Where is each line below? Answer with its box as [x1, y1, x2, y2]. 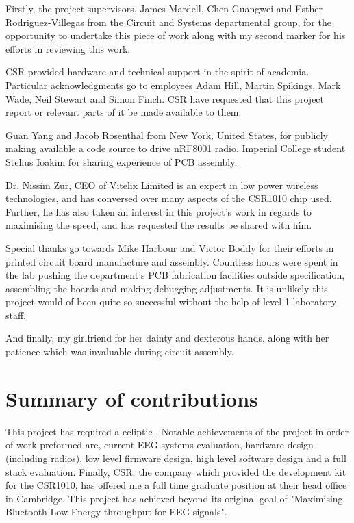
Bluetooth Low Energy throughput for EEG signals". [5, 505, 227, 519]
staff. [5, 307, 27, 322]
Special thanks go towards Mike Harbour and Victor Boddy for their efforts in [5, 240, 334, 255]
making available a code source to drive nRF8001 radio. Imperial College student [5, 141, 346, 155]
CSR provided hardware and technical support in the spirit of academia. [5, 64, 309, 79]
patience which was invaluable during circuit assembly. [5, 344, 234, 359]
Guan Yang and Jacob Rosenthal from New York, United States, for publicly [5, 127, 328, 142]
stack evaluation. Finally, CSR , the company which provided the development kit [5, 464, 346, 479]
